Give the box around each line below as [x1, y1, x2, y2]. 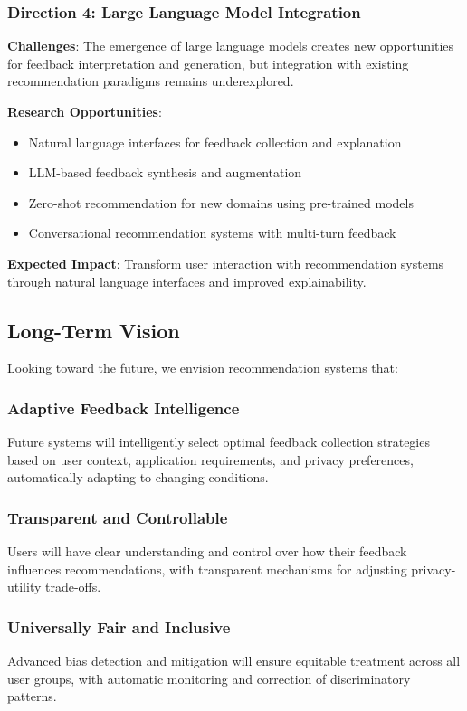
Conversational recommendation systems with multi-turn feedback [28, 223, 396, 242]
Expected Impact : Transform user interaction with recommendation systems [7, 253, 444, 272]
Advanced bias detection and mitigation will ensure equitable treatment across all [7, 651, 461, 670]
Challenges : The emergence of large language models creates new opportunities [7, 36, 454, 55]
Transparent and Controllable [7, 506, 228, 528]
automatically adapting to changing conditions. [7, 468, 269, 487]
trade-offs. [45, 577, 101, 596]
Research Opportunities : [7, 102, 162, 120]
